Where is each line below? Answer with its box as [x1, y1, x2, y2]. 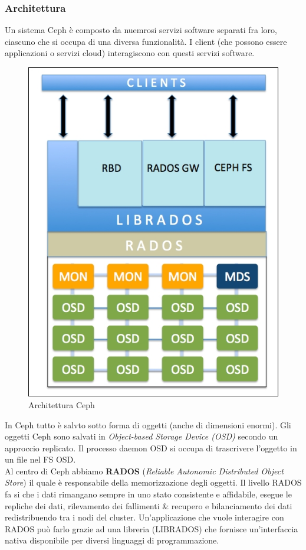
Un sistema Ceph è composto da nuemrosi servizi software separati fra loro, [5, 24, 277, 36]
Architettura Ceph [28, 398, 95, 411]
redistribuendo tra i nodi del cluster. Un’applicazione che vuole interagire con [5, 511, 284, 523]
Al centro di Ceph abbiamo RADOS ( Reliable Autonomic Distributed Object [5, 464, 284, 477]
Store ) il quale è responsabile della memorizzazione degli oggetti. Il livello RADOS [5, 476, 302, 489]
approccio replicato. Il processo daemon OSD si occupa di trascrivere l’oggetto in [5, 441, 297, 454]
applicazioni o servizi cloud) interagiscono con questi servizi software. [5, 47, 255, 59]
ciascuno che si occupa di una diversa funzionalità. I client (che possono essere [5, 35, 287, 47]
